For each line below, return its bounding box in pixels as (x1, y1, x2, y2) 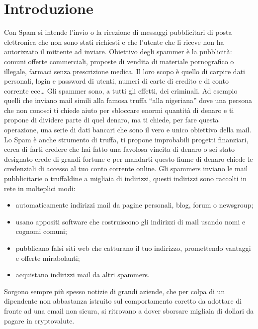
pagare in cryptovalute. (4, 315, 75, 326)
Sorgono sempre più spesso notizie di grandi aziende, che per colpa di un (4, 286, 225, 296)
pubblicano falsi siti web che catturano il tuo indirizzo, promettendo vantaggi (15, 243, 251, 253)
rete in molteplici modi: (4, 183, 76, 193)
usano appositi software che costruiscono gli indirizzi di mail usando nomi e (15, 216, 246, 226)
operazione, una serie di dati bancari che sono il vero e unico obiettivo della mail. (4, 124, 252, 135)
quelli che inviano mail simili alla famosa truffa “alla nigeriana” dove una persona (4, 95, 252, 106)
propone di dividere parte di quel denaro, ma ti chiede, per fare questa (4, 114, 219, 125)
